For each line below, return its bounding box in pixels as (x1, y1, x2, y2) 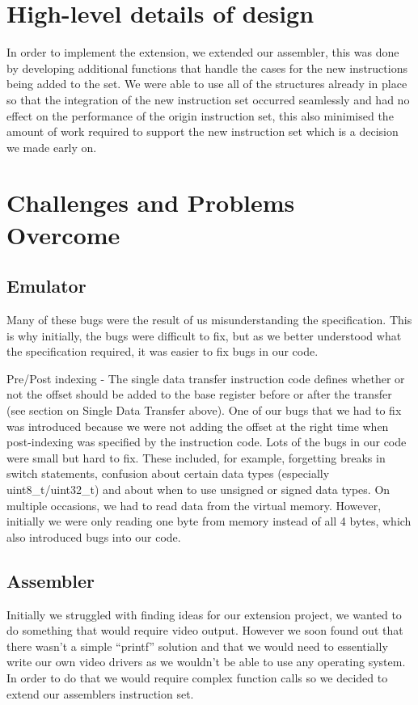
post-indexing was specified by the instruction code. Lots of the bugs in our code (6, 433, 407, 450)
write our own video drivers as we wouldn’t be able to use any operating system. (6, 653, 406, 670)
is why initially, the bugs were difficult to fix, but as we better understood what (6, 327, 402, 344)
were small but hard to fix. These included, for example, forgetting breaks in (6, 449, 386, 466)
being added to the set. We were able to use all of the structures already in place (6, 75, 407, 92)
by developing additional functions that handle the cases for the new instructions (6, 59, 407, 76)
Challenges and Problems (6, 186, 295, 219)
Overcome (6, 217, 120, 251)
